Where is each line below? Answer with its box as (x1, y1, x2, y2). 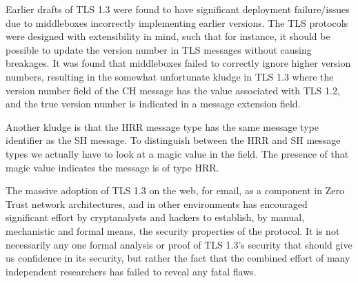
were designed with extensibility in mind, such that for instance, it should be (6, 29, 330, 43)
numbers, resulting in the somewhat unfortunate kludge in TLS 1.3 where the (6, 69, 334, 83)
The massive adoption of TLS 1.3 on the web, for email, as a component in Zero (6, 183, 344, 198)
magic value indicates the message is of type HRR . (6, 160, 219, 174)
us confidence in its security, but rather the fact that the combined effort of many (6, 251, 350, 265)
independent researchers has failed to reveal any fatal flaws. (6, 264, 257, 278)
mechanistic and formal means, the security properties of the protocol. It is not (6, 223, 340, 238)
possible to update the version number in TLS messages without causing (6, 42, 312, 56)
